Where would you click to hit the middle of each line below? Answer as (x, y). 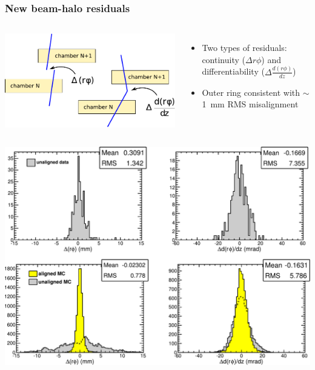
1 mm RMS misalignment (250, 104)
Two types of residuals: (244, 48)
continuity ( (224, 59)
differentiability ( (233, 71)
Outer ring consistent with (251, 92)
